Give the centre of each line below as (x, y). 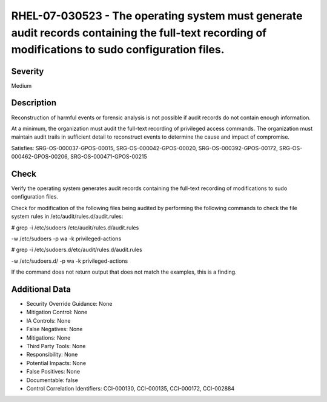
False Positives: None (53, 372)
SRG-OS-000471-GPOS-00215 (109, 157)
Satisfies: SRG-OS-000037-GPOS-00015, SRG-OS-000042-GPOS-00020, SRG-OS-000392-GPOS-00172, (144, 148)
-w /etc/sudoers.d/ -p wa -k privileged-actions (70, 261)
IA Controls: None (48, 320)
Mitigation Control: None (57, 312)
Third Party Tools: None (56, 346)
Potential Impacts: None (56, 363)
